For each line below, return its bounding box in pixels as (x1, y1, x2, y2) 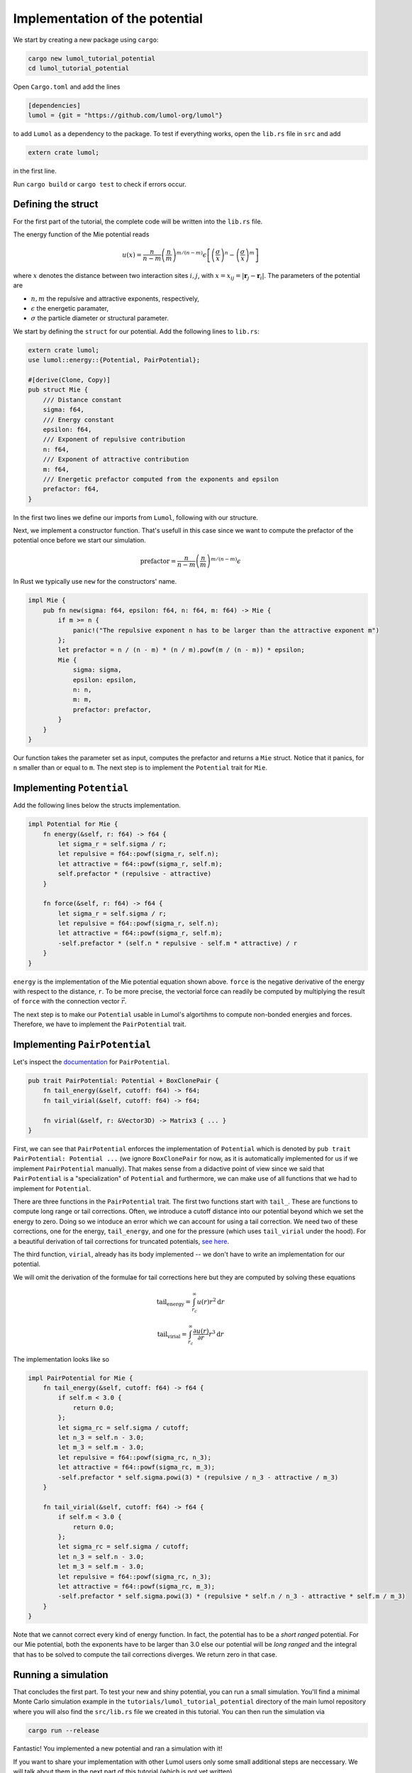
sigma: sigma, (72, 666, 122, 674)
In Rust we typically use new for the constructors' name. (13, 577, 177, 586)
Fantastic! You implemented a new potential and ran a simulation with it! (13, 1745, 223, 1753)
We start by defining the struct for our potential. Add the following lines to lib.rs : (13, 327, 260, 335)
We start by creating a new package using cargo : (13, 35, 159, 44)
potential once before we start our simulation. (13, 536, 147, 545)
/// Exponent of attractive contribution (43, 455, 189, 464)
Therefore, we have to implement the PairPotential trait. (13, 1020, 186, 1028)
